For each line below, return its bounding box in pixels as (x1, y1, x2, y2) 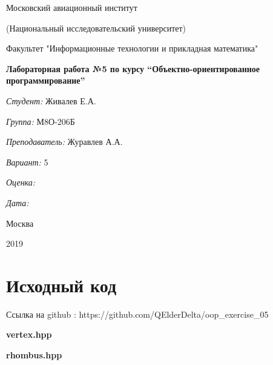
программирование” (6, 74, 85, 87)
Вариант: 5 (6, 155, 48, 168)
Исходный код (6, 272, 117, 297)
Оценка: (6, 176, 36, 189)
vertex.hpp (6, 328, 52, 341)
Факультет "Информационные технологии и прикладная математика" (6, 42, 258, 55)
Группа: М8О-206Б (6, 115, 75, 127)
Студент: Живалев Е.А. (6, 94, 96, 107)
